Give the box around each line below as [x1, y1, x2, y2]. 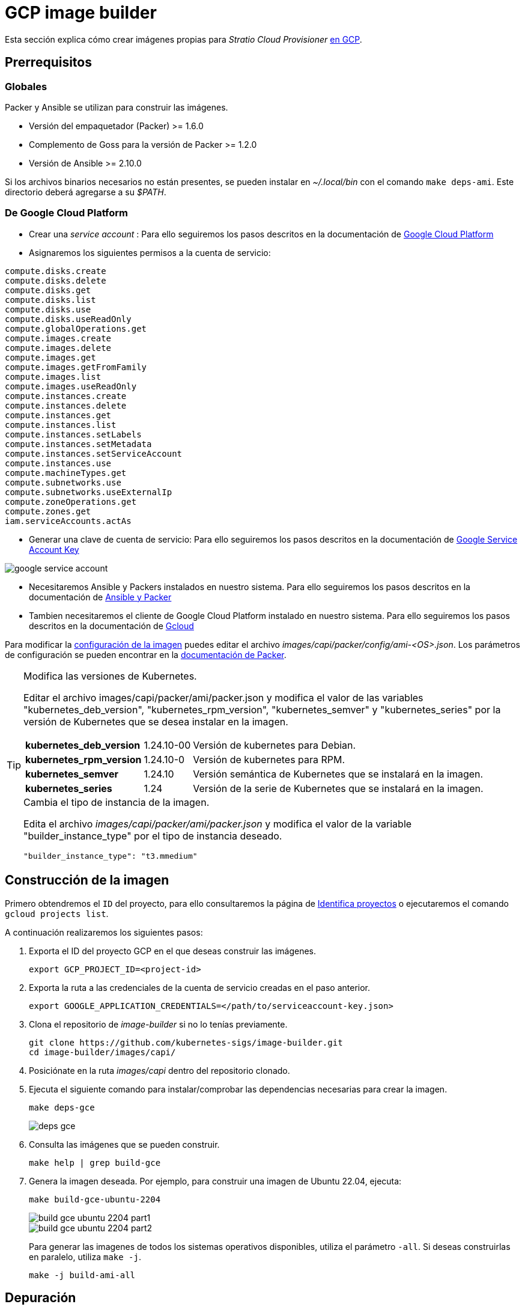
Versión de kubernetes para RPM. [193, 753, 345, 766]
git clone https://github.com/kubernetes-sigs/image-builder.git [29, 1037, 343, 1047]
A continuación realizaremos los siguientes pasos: [5, 927, 203, 937]
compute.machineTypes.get [5, 468, 127, 478]
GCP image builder [5, 2, 157, 23]
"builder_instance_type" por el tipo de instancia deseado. [23, 829, 282, 842]
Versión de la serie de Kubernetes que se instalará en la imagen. [193, 782, 484, 794]
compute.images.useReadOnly [5, 381, 137, 391]
